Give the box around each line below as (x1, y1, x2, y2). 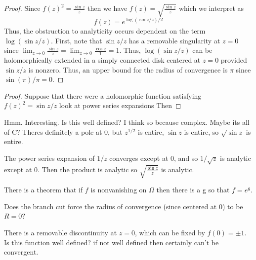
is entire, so (184, 126, 219, 137)
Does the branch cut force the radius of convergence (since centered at (4, 201, 217, 211)
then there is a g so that (156, 185, 230, 195)
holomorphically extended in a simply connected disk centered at (4, 55, 201, 65)
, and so (174, 152, 198, 163)
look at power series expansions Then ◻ (59, 100, 181, 111)
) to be (222, 201, 243, 211)
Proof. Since (4, 3, 41, 13)
